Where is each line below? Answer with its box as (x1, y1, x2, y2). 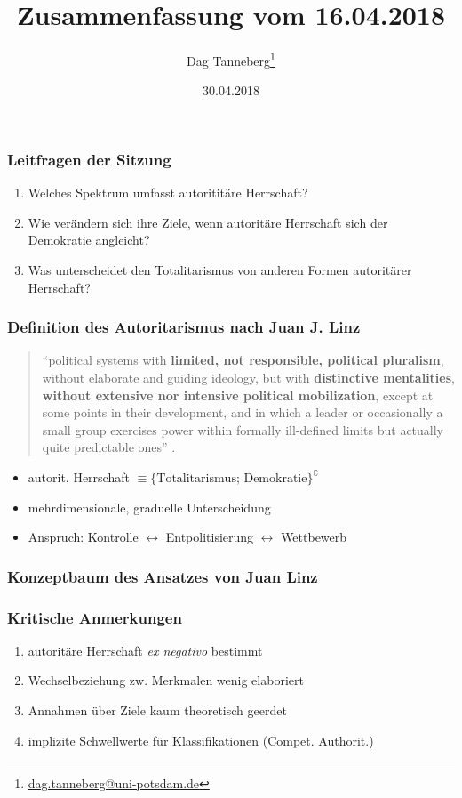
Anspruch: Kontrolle (28, 528, 139, 546)
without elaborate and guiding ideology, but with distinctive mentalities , (42, 368, 455, 387)
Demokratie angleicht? (28, 230, 150, 249)
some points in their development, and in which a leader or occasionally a (42, 403, 443, 422)
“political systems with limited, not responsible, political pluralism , (42, 351, 444, 369)
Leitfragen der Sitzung (7, 148, 171, 170)
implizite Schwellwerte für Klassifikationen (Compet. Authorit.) (28, 730, 374, 749)
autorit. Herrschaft (28, 468, 130, 487)
